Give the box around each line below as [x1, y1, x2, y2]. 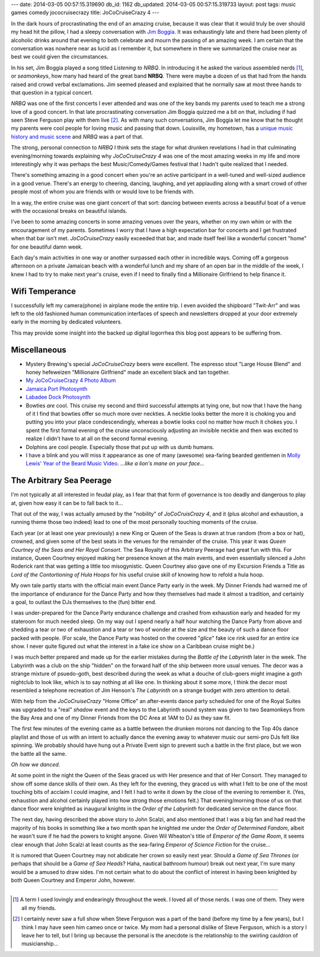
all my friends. [21, 904, 56, 911]
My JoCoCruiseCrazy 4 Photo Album [25, 377, 116, 384]
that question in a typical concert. [11, 89, 93, 96]
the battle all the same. [11, 750, 67, 757]
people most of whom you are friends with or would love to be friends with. [11, 188, 195, 195]
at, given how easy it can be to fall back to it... [11, 499, 123, 507]
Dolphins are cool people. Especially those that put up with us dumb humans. [25, 443, 215, 450]
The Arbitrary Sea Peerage [11, 475, 112, 486]
